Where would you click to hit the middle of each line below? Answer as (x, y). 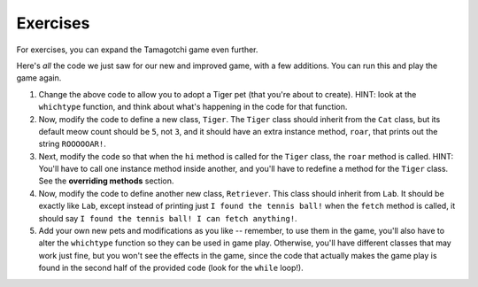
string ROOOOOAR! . (72, 144)
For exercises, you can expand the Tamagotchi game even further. (137, 50)
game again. (39, 78)
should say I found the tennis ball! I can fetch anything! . (168, 218)
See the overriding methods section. (106, 181)
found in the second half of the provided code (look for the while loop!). (171, 268)
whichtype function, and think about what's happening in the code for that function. (193, 107)
